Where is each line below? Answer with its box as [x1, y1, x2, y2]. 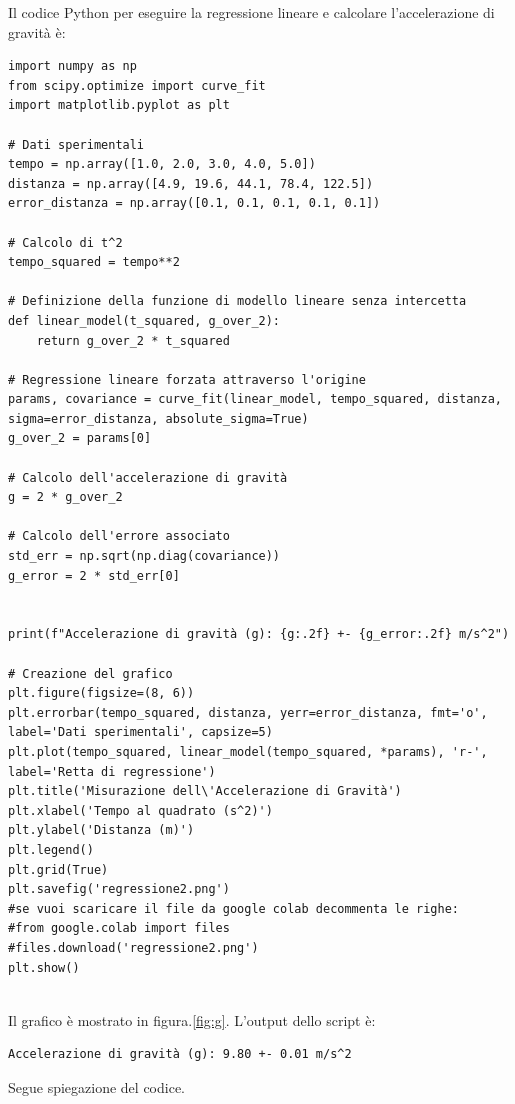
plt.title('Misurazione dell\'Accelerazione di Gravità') [8, 784, 402, 799]
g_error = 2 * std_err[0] [8, 568, 180, 583]
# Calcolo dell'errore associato [8, 529, 230, 544]
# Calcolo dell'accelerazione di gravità [8, 470, 288, 485]
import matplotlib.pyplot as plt [8, 98, 230, 113]
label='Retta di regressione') [8, 764, 216, 779]
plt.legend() [8, 842, 94, 857]
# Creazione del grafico [8, 666, 173, 681]
